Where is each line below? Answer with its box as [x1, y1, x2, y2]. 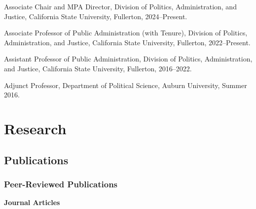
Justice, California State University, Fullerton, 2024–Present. [4, 11, 187, 21]
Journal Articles [4, 197, 60, 208]
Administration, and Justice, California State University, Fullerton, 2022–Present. [4, 37, 251, 47]
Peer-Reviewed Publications [4, 178, 118, 190]
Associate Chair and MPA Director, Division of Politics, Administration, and [4, 1, 237, 11]
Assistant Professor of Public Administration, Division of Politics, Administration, [4, 54, 253, 64]
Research [4, 118, 67, 138]
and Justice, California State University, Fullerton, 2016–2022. [4, 63, 192, 73]
